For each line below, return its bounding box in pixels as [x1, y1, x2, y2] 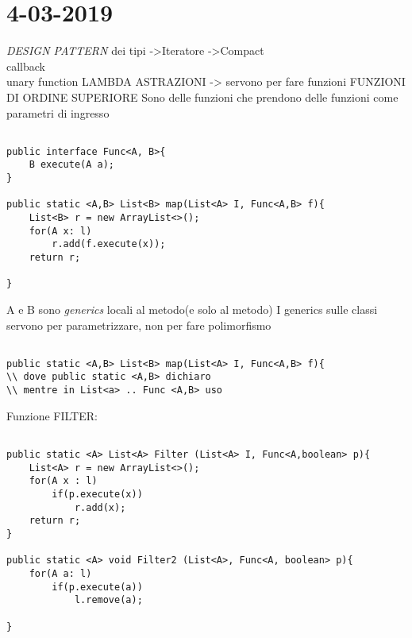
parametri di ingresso [6, 104, 110, 121]
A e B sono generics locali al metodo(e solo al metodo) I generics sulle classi [6, 300, 378, 317]
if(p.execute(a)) [52, 581, 143, 593]
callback [6, 57, 45, 74]
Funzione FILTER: [6, 407, 98, 423]
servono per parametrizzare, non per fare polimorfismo [6, 316, 271, 333]
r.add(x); [74, 501, 126, 513]
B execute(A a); [29, 159, 115, 171]
